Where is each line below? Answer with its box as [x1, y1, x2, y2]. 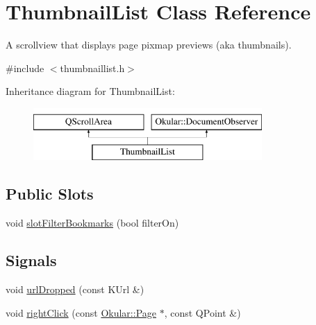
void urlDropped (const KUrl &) [6, 282, 144, 297]
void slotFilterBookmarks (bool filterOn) [6, 216, 179, 230]
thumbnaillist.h [60, 60, 125, 75]
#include [6, 60, 44, 75]
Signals [6, 249, 57, 271]
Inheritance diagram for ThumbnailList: [6, 84, 175, 98]
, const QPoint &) [164, 305, 241, 319]
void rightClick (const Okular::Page [6, 305, 156, 319]
